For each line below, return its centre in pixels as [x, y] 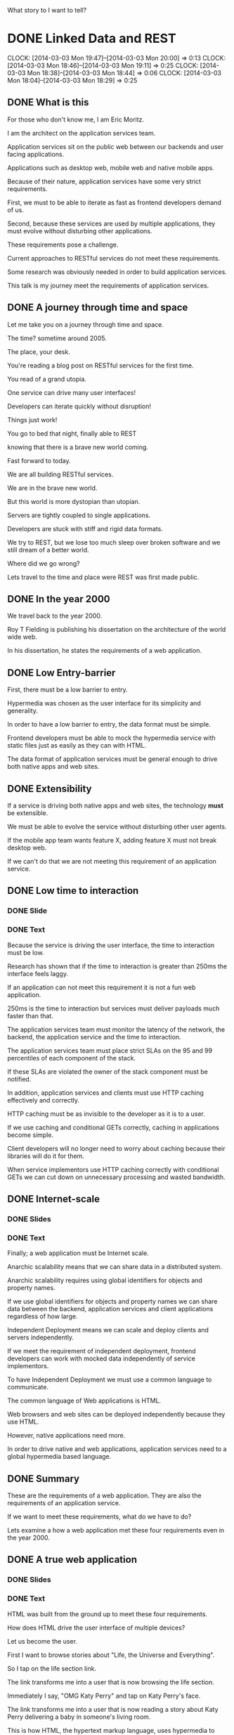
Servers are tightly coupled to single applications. [79, 515]
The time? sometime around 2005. [57, 338]
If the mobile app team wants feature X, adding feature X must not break [112, 840]
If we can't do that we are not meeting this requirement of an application [112, 861]
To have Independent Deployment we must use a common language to [110, 1379]
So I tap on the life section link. [52, 1668]
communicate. [28, 1387]
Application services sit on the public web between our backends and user [115, 146]
